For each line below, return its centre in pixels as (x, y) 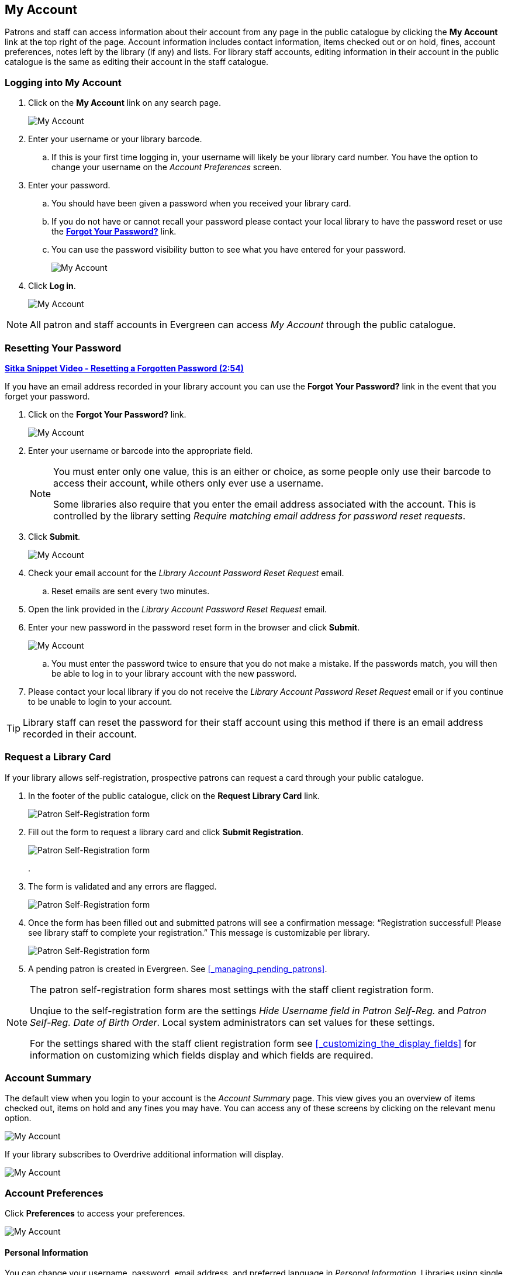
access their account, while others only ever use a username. (189, 483)
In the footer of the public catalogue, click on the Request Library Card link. (174, 795)
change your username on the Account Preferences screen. (167, 167)
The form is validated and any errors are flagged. (122, 886)
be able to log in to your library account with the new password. (174, 673)
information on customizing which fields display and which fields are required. (202, 1055)
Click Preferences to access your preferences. (95, 1214)
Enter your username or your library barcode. (115, 139)
